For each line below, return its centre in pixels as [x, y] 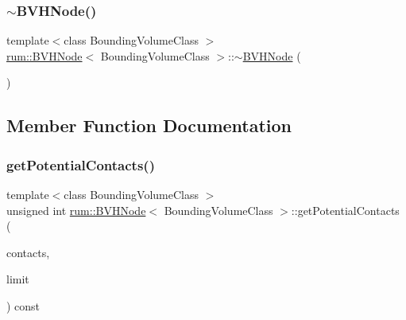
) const [23, 305]
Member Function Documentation [149, 125]
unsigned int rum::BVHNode [76, 210]
